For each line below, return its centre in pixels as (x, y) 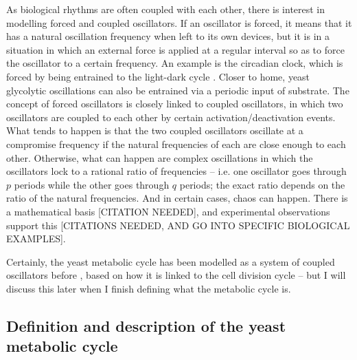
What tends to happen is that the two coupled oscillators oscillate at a (155, 130)
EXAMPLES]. (36, 239)
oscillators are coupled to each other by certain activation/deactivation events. (171, 117)
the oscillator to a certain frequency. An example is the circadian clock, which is (175, 63)
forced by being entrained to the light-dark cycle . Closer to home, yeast (158, 76)
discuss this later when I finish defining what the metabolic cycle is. (149, 288)
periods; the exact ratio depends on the (262, 184)
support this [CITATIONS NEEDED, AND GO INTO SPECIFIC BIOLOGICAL (178, 225)
